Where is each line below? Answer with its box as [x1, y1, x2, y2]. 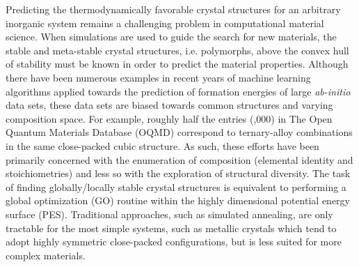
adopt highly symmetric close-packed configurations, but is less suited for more [6, 234, 342, 249]
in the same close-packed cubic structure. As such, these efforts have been [6, 138, 319, 153]
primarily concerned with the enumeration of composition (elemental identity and [6, 152, 353, 167]
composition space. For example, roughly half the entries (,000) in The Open [6, 111, 333, 125]
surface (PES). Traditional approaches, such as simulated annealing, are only [6, 206, 333, 221]
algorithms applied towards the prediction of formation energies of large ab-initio [6, 84, 351, 98]
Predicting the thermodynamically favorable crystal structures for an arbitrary [6, 2, 341, 16]
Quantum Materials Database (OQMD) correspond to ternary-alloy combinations [6, 125, 353, 139]
